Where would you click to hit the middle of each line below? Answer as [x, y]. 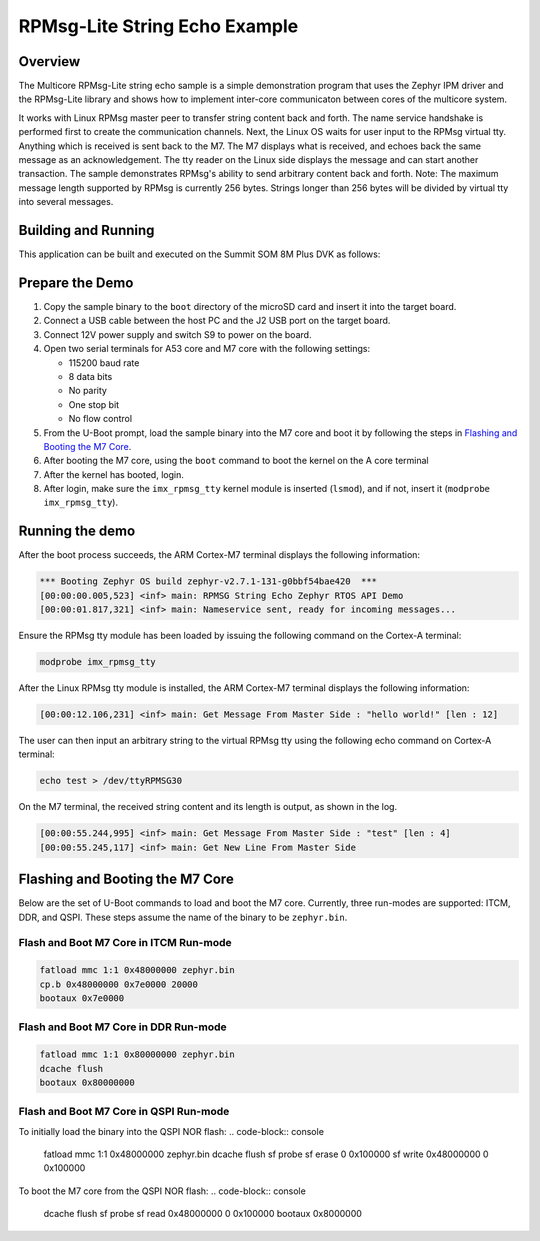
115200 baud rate [104, 362]
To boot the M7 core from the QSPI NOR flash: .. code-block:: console [162, 1191]
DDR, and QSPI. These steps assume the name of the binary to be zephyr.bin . [183, 917]
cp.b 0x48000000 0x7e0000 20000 [119, 984]
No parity [87, 391]
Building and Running [86, 230]
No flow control [100, 419]
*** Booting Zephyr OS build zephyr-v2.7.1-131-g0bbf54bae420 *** [208, 581]
